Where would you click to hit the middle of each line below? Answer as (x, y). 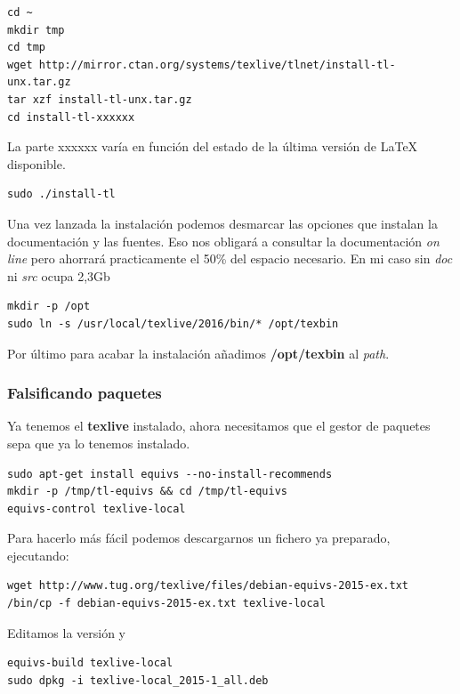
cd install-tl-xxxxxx (71, 117)
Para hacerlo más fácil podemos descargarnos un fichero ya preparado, (199, 538)
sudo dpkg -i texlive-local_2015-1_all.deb (138, 680)
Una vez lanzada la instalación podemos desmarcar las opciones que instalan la (222, 223)
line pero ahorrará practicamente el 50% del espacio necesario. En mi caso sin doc (230, 258)
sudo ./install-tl (61, 194)
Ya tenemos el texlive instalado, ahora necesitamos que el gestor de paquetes (219, 426)
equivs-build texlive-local (90, 663)
